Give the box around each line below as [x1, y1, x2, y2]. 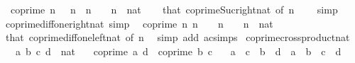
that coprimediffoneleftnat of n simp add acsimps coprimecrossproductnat [5, 30, 350, 45]
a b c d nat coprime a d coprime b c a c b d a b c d [15, 43, 342, 58]
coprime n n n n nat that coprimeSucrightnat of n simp [10, 2, 338, 16]
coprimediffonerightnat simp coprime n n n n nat [5, 16, 273, 30]
